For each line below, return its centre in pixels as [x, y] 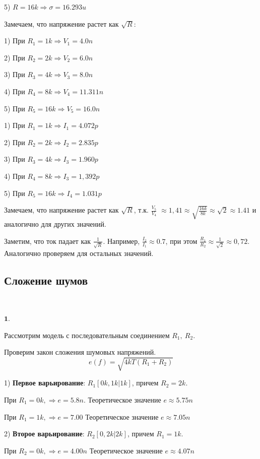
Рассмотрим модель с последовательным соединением [87, 335]
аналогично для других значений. [55, 224]
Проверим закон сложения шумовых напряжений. [80, 352]
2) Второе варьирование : [44, 434]
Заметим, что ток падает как [48, 241]
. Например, [121, 241]
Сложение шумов [46, 280]
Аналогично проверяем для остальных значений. [79, 253]
